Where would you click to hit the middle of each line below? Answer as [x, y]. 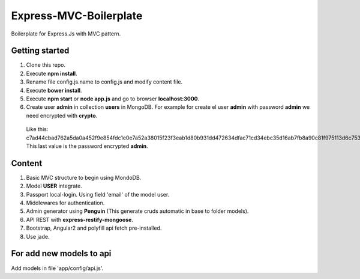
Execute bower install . [54, 90]
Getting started [40, 51]
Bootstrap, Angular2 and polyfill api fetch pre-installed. [94, 228]
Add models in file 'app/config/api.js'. [57, 268]
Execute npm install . [52, 73]
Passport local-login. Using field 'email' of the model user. [98, 194]
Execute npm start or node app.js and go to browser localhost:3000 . [113, 99]
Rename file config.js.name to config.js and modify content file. [104, 82]
